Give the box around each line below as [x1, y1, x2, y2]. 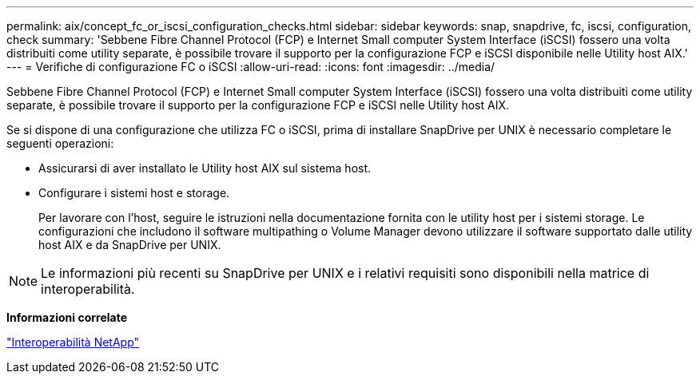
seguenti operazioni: [6, 137, 114, 150]
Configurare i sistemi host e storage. [38, 186, 230, 200]
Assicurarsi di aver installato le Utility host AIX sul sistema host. [38, 161, 372, 175]
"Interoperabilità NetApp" [6, 335, 140, 349]
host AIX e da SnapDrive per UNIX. [38, 238, 221, 251]
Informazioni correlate [6, 311, 128, 324]
